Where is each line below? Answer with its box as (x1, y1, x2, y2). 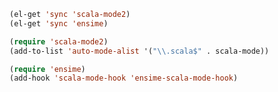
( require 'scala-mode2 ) (9, 36, 109, 47)
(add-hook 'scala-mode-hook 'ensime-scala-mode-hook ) (9, 73, 239, 84)
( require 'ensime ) (9, 64, 86, 74)
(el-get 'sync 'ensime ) (9, 18, 109, 29)
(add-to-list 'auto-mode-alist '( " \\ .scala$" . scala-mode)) (9, 46, 270, 56)
